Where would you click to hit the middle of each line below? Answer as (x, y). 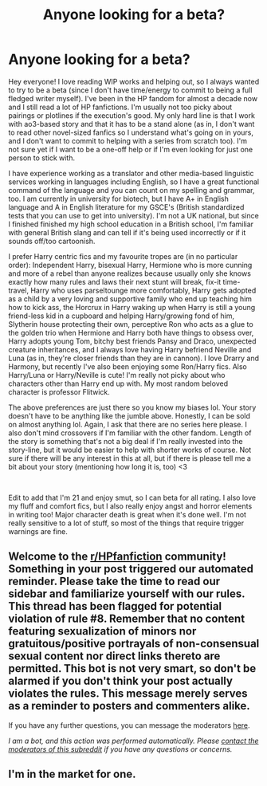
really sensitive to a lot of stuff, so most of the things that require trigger (126, 523)
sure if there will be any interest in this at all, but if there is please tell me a (130, 458)
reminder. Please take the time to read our (114, 582)
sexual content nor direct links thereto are (114, 656)
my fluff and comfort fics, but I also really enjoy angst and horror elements (130, 506)
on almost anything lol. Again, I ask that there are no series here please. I (128, 424)
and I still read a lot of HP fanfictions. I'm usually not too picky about (120, 107)
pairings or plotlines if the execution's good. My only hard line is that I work (132, 115)
